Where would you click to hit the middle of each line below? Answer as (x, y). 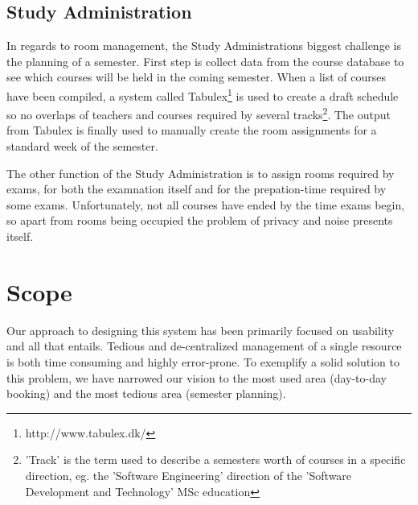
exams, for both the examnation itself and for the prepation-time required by (197, 189)
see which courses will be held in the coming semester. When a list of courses (196, 77)
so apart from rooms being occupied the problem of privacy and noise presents (200, 220)
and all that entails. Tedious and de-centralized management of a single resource (204, 346)
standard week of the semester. (82, 146)
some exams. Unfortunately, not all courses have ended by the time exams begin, (206, 204)
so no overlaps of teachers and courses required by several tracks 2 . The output (199, 113)
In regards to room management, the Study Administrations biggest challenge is (204, 46)
